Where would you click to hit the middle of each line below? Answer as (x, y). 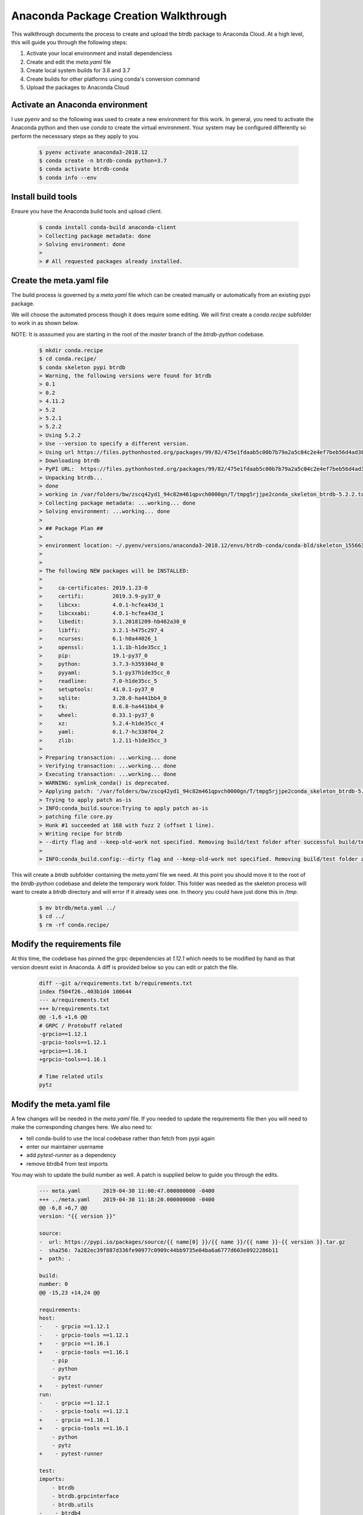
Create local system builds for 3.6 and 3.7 (78, 70)
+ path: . (55, 1259)
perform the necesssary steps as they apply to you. (75, 136)
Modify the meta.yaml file (61, 1104)
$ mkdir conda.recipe (71, 350)
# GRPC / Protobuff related (80, 1025)
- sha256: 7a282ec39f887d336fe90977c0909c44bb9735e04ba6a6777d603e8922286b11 (159, 1250)
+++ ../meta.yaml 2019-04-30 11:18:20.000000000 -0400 (127, 1199)
